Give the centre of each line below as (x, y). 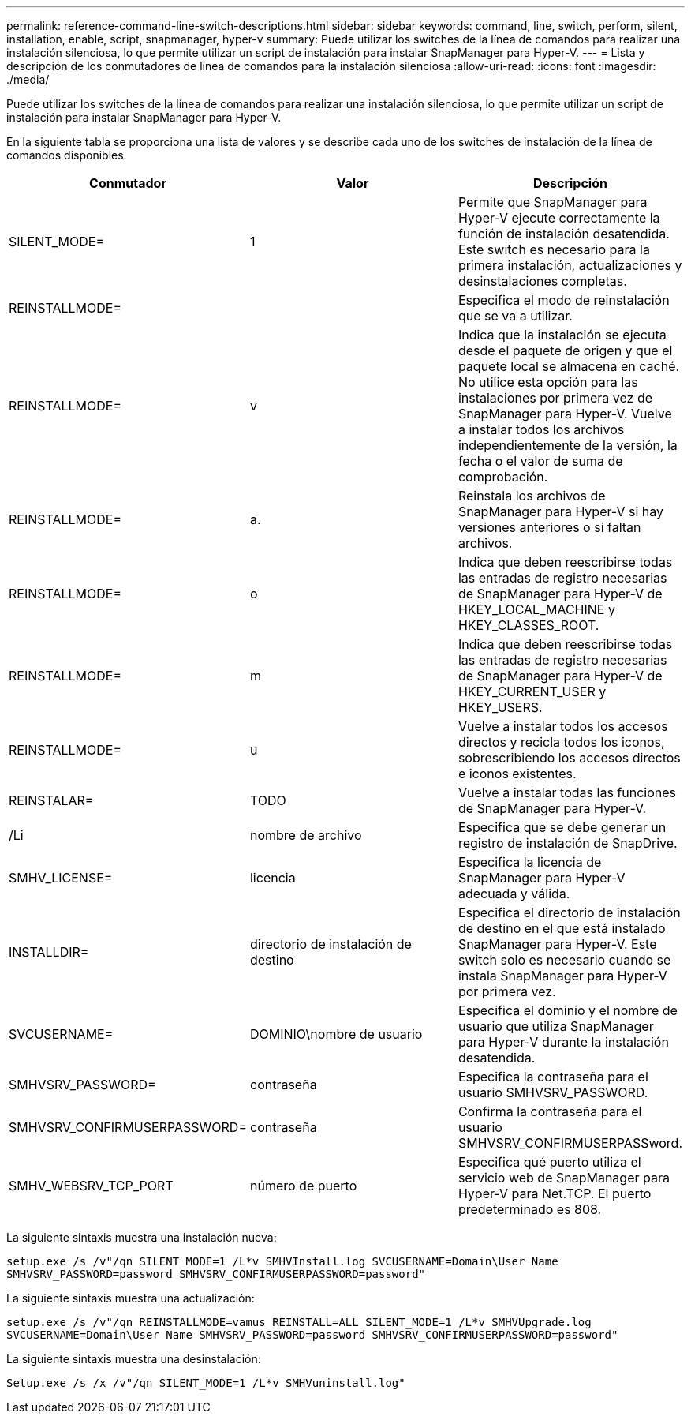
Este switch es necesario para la (554, 249)
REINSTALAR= (51, 800)
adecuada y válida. (514, 894)
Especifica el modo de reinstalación (564, 300)
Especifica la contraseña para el (553, 1077)
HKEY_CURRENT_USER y (532, 691)
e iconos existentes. (517, 774)
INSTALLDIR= (49, 952)
